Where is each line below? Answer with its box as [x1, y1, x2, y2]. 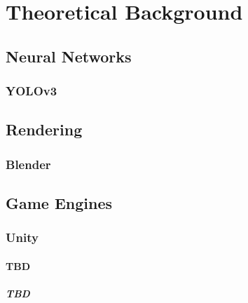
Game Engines [6, 192, 113, 214]
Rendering [6, 119, 83, 140]
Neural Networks [6, 45, 132, 67]
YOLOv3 [6, 82, 57, 100]
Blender [6, 155, 51, 173]
